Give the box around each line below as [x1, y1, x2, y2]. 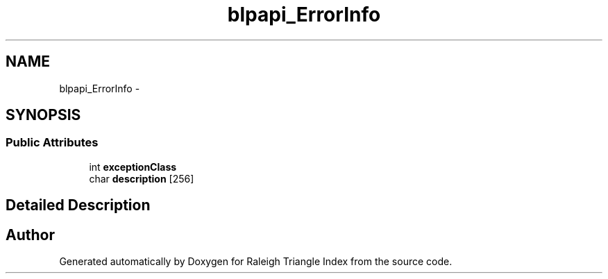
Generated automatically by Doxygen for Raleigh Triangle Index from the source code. [59, 255, 453, 268]
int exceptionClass [89, 160, 177, 173]
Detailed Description [6, 196, 151, 214]
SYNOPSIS [6, 106, 81, 124]
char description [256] [89, 172, 194, 185]
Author [6, 226, 55, 244]
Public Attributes [6, 135, 99, 150]
